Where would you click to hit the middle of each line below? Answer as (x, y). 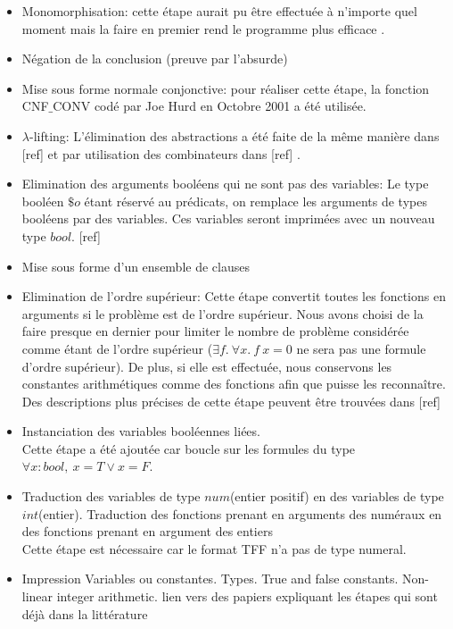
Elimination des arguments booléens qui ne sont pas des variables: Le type (225, 184)
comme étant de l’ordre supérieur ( (117, 348)
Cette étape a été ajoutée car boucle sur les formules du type (189, 448)
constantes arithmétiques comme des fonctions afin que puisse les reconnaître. (234, 384)
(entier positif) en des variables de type (337, 496)
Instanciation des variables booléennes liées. (141, 431)
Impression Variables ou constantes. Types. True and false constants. (210, 579)
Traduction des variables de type (111, 496)
